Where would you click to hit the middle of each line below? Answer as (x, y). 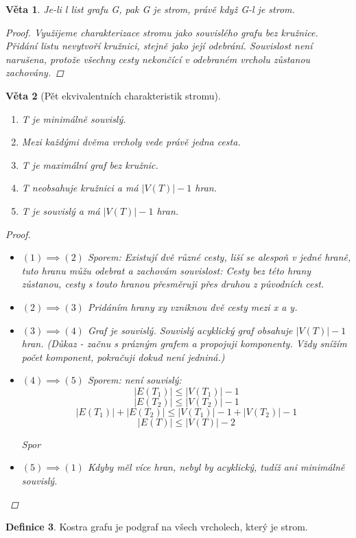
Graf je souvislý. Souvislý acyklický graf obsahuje (190, 330)
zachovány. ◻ (35, 72)
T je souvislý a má (61, 210)
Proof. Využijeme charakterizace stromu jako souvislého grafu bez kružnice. (162, 32)
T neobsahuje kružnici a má (80, 188)
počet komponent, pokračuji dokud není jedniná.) (123, 356)
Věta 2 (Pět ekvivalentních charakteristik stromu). (113, 95)
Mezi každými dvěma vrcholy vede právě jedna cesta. (131, 142)
